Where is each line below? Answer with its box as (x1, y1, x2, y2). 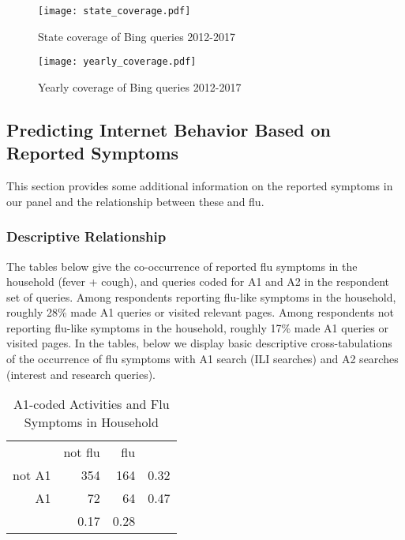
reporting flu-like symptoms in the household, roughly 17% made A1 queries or (6, 319, 388, 336)
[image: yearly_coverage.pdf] (38, 56, 197, 68)
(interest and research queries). (6, 366, 156, 382)
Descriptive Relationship (6, 227, 167, 246)
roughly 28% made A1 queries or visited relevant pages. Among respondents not (6, 304, 394, 321)
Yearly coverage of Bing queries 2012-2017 (38, 78, 242, 95)
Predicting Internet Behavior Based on (6, 117, 331, 141)
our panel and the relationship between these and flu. (6, 193, 264, 209)
